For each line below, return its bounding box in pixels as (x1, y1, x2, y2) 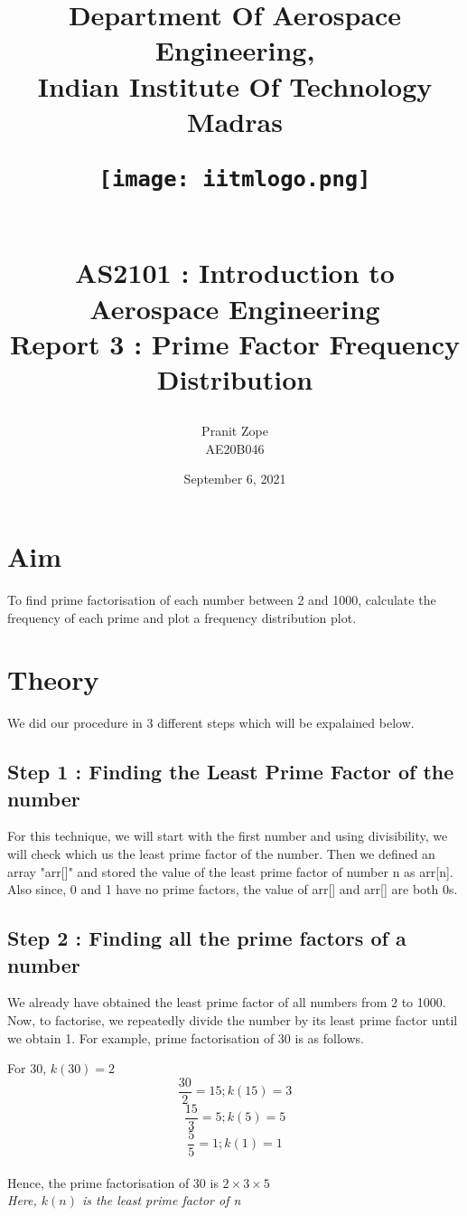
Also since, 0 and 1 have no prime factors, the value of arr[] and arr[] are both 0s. (7, 880, 458, 899)
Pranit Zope (201, 421, 268, 440)
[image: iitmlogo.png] (98, 165, 371, 192)
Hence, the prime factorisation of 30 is (7, 1173, 219, 1192)
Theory (7, 661, 99, 698)
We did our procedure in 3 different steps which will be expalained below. (7, 713, 415, 732)
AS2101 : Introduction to (75, 254, 395, 291)
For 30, (7, 1059, 47, 1078)
